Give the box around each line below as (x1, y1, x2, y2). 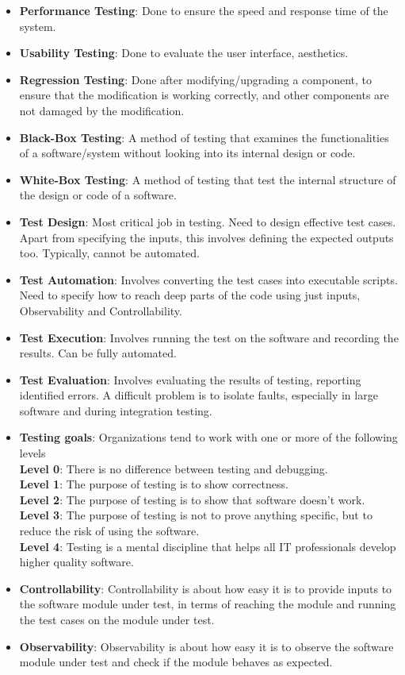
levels (19, 445, 46, 461)
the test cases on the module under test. (19, 611, 215, 627)
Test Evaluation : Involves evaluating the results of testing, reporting (19, 371, 361, 388)
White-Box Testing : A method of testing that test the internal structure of (19, 171, 396, 187)
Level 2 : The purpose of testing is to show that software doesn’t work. (19, 491, 365, 507)
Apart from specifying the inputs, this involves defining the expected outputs (19, 229, 394, 245)
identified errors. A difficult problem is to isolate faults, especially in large (19, 387, 378, 403)
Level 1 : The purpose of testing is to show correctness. (19, 476, 288, 492)
